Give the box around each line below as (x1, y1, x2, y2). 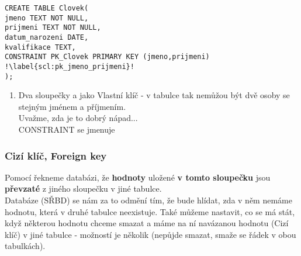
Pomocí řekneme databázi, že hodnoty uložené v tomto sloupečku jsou (5, 171, 271, 183)
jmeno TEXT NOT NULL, (5, 13, 89, 22)
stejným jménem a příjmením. (18, 100, 126, 112)
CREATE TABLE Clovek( (5, 4, 89, 12)
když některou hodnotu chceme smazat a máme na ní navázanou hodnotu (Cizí (5, 217, 289, 229)
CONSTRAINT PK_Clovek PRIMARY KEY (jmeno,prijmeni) (5, 53, 210, 61)
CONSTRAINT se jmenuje (18, 123, 115, 136)
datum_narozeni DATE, (5, 33, 89, 41)
